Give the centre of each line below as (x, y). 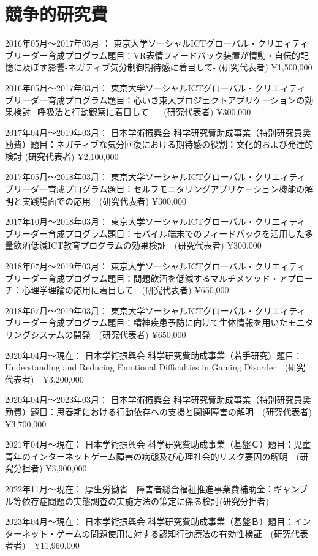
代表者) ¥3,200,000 (44, 379)
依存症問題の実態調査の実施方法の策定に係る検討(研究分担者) (145, 501)
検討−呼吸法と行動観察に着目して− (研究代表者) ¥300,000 (132, 112)
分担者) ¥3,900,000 (50, 468)
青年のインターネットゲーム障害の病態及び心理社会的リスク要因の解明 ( (153, 456)
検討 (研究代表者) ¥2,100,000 (62, 156)
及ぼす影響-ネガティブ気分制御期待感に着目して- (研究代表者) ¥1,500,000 (167, 67)
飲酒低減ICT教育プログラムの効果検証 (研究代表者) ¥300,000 (137, 245)
